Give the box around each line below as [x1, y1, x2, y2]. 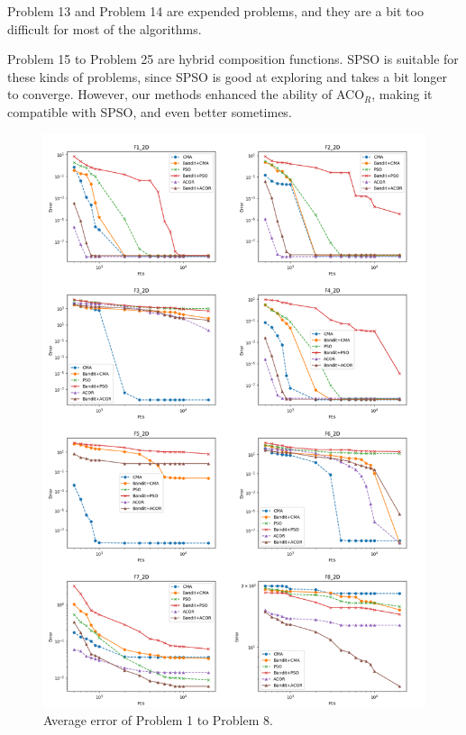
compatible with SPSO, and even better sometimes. [7, 102, 292, 121]
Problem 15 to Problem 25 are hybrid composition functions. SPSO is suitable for [7, 50, 459, 68]
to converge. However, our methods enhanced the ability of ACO [7, 85, 365, 104]
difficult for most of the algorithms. [7, 19, 202, 38]
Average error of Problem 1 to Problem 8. [43, 710, 273, 729]
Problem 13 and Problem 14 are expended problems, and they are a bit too [7, 2, 424, 20]
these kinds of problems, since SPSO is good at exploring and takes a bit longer [7, 67, 448, 86]
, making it [371, 85, 433, 104]
